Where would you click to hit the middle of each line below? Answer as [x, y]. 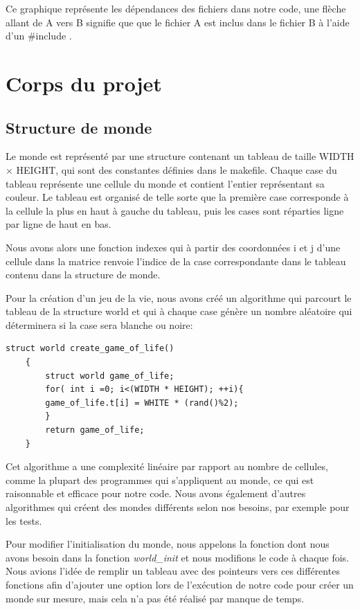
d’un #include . [39, 36]
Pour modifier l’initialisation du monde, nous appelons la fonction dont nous [168, 544]
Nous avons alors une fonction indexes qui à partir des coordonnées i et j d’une [173, 247]
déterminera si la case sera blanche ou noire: [99, 324]
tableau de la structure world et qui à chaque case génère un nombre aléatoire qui [179, 311]
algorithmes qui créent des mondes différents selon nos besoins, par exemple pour [178, 507]
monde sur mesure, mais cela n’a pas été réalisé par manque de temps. [155, 598]
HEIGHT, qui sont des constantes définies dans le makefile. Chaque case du [177, 169]
